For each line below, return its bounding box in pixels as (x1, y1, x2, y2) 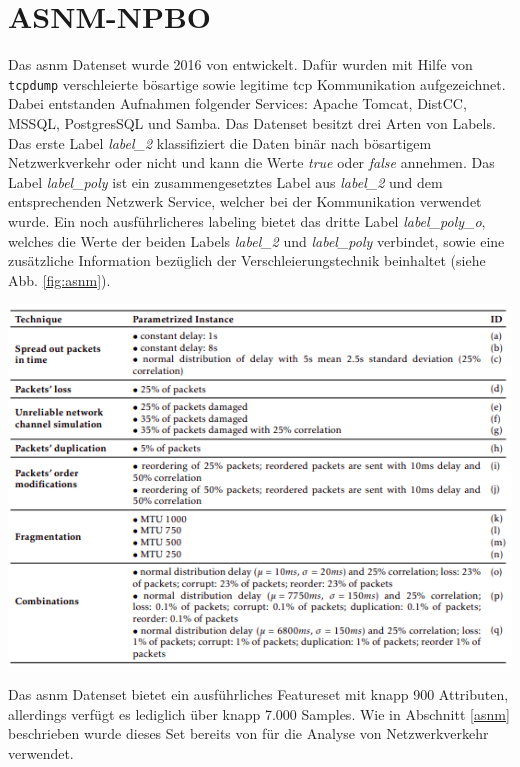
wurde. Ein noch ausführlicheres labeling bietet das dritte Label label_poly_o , (8, 210, 486, 231)
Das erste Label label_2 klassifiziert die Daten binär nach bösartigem (8, 132, 432, 153)
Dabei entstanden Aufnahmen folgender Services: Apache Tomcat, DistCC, (8, 93, 467, 114)
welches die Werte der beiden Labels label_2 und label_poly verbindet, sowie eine (8, 230, 505, 251)
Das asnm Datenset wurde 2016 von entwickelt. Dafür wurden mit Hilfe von (8, 54, 473, 75)
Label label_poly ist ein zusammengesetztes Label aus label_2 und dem (8, 171, 443, 192)
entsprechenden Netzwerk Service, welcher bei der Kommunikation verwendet (8, 191, 482, 212)
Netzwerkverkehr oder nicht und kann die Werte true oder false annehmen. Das (8, 152, 495, 173)
